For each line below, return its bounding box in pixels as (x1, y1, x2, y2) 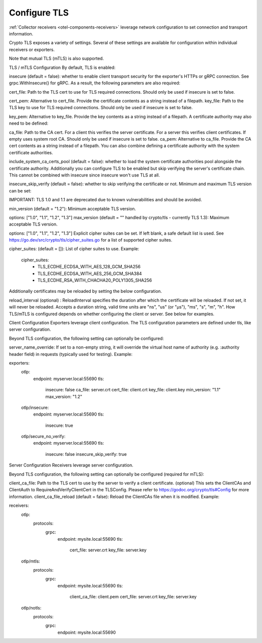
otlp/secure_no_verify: (21, 434, 65, 439)
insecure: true (45, 422, 73, 428)
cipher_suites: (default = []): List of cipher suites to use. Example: (9, 246, 139, 252)
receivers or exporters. (9, 47, 55, 52)
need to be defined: (9, 120, 49, 126)
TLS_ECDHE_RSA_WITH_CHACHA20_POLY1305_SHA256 (37, 277, 152, 283)
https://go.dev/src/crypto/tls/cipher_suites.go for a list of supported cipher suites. (9, 237, 172, 243)
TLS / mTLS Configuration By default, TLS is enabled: (9, 64, 116, 70)
